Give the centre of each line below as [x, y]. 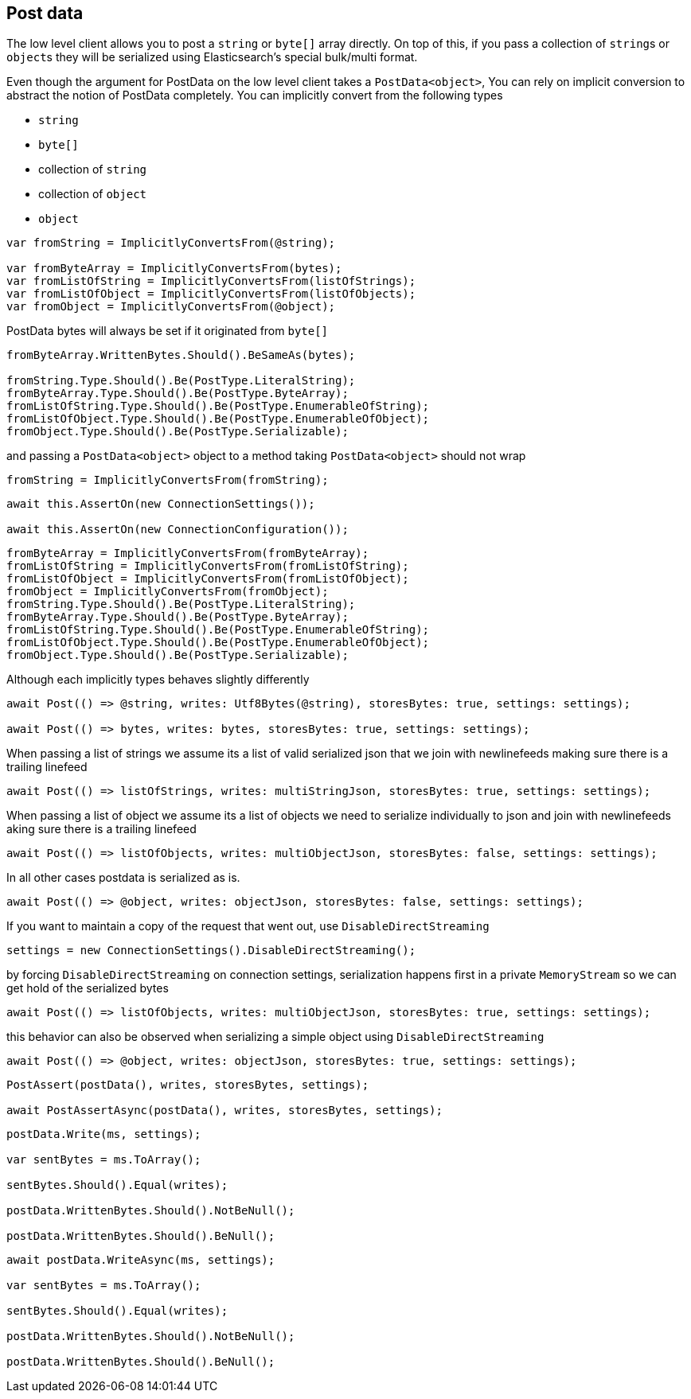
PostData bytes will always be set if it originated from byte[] [168, 331]
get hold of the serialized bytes [88, 988]
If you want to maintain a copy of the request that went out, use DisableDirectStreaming [248, 926]
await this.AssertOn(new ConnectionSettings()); [161, 504]
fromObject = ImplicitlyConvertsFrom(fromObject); [168, 592]
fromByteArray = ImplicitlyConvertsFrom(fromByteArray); [188, 553]
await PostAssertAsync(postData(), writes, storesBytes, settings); [224, 1111]
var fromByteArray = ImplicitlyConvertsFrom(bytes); [174, 269]
